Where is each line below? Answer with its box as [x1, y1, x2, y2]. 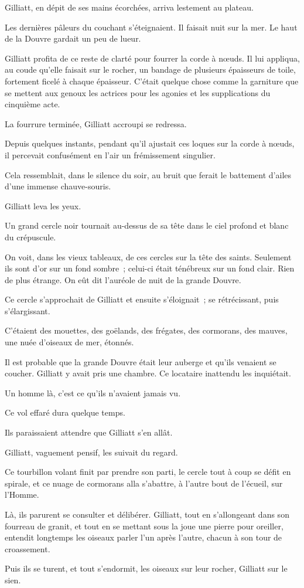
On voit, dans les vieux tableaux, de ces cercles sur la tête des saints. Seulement [5, 250, 292, 263]
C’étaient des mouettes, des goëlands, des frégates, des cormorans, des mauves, [5, 324, 288, 337]
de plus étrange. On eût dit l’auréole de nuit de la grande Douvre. [5, 273, 241, 285]
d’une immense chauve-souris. [5, 180, 111, 192]
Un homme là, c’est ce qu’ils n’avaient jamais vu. [5, 386, 181, 399]
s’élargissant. [5, 304, 50, 317]
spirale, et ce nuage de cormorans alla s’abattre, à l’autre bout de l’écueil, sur [5, 477, 283, 489]
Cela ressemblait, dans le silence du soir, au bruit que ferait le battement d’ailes [5, 168, 292, 181]
